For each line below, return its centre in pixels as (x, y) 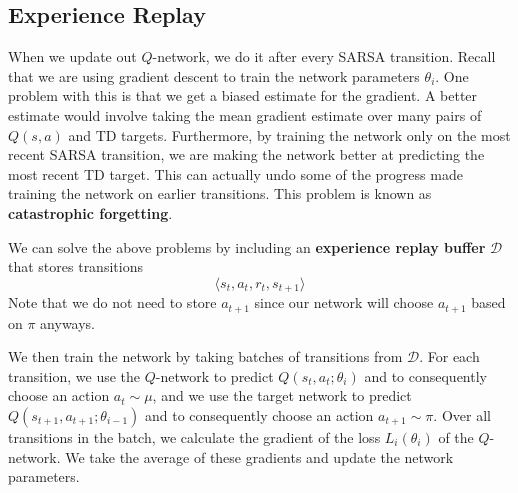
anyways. (68, 322)
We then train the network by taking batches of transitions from (205, 356)
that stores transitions (75, 266)
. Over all (462, 415)
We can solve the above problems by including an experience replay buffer (247, 246)
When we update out (72, 56)
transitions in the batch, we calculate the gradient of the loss (194, 437)
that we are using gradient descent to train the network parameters (214, 75)
